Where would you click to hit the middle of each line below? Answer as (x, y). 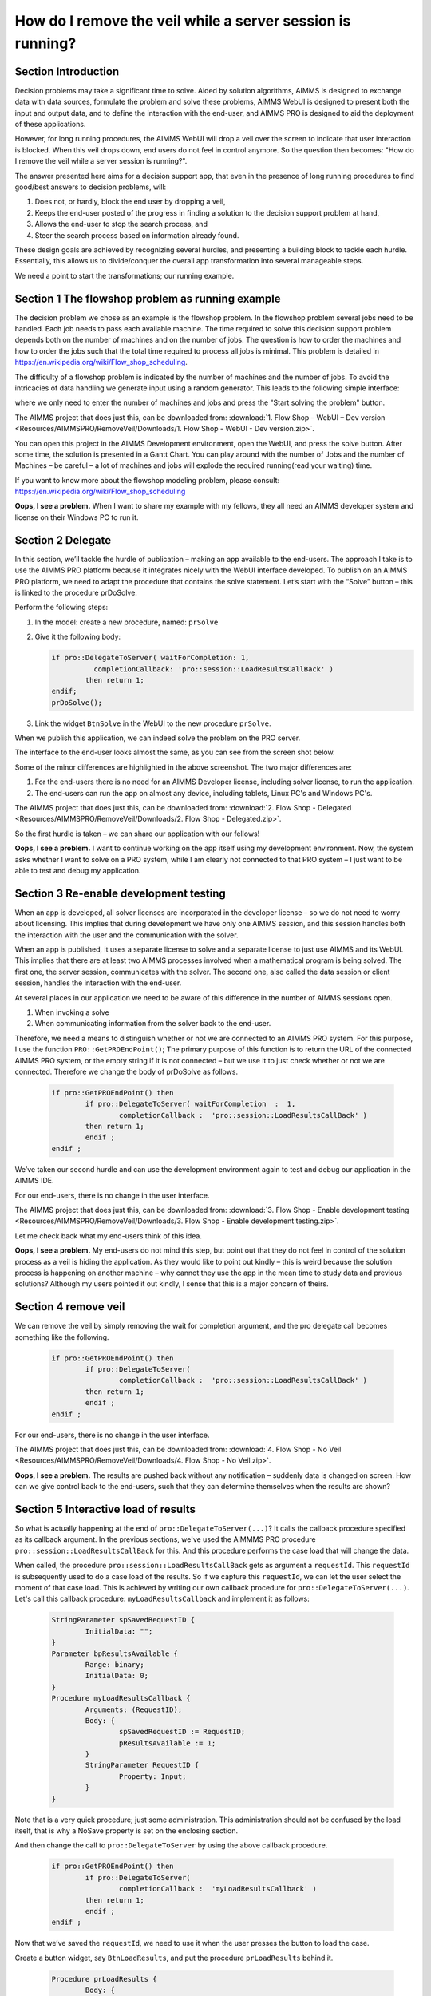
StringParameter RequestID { (142, 1765)
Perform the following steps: (61, 608)
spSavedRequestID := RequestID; (182, 1732)
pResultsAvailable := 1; (167, 1743)
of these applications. (50, 125)
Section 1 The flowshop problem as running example (148, 298)
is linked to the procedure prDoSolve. (76, 592)
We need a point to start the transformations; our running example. (125, 275)
